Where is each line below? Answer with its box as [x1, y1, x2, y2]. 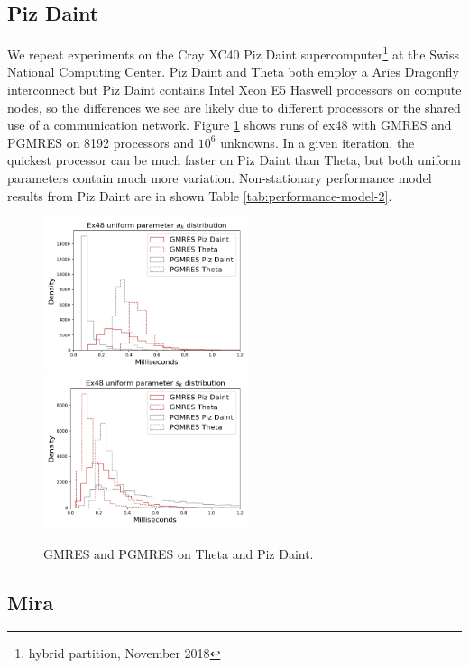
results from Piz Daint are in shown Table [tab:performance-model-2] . [7, 186, 392, 205]
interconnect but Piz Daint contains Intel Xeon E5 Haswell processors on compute [7, 80, 462, 99]
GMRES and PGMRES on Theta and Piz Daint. [43, 544, 314, 563]
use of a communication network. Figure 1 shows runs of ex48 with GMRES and [7, 115, 452, 134]
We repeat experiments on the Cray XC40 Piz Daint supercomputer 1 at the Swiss [7, 42, 459, 63]
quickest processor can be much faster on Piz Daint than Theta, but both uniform [7, 151, 461, 169]
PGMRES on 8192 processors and [7, 133, 195, 151]
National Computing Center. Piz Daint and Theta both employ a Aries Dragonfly [7, 62, 459, 81]
